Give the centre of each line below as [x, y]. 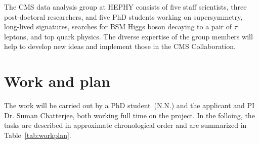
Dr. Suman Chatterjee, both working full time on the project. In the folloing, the [129, 115]
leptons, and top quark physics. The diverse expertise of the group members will [128, 36]
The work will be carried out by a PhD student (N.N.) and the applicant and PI [129, 105]
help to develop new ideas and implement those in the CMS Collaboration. [120, 46]
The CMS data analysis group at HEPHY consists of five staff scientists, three [125, 7]
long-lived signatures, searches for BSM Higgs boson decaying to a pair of [118, 27]
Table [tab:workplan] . [38, 135]
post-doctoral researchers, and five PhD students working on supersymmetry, [123, 16]
